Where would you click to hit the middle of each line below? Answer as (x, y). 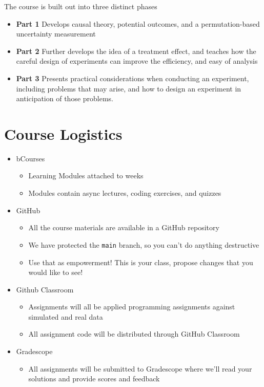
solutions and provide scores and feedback (94, 379)
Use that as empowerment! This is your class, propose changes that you (141, 262)
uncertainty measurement (56, 34)
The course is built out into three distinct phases (81, 6)
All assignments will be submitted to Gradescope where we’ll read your (140, 368)
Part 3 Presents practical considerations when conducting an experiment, (133, 78)
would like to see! (56, 272)
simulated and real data (66, 316)
